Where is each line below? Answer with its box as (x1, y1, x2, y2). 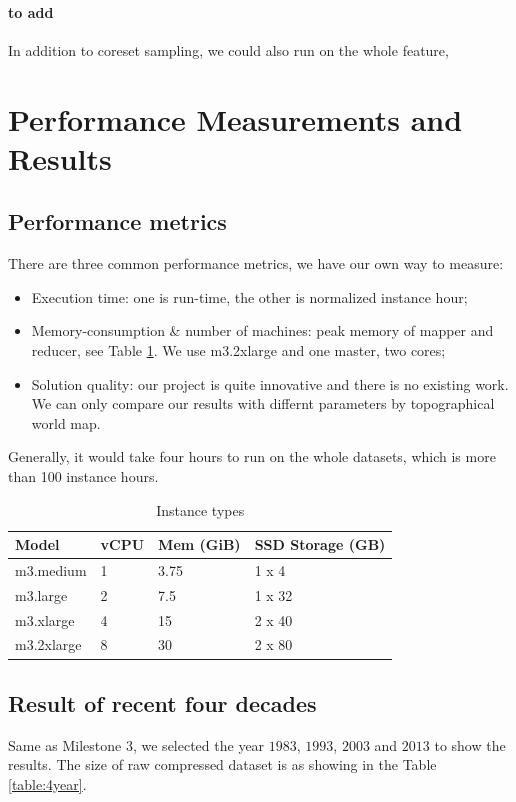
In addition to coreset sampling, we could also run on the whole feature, (8, 39, 449, 60)
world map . (31, 412, 101, 433)
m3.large (15, 584, 68, 605)
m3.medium (15, 559, 87, 580)
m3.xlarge (15, 609, 75, 630)
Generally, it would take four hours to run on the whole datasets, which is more (8, 446, 496, 467)
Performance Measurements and (8, 98, 463, 139)
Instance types (156, 499, 245, 520)
